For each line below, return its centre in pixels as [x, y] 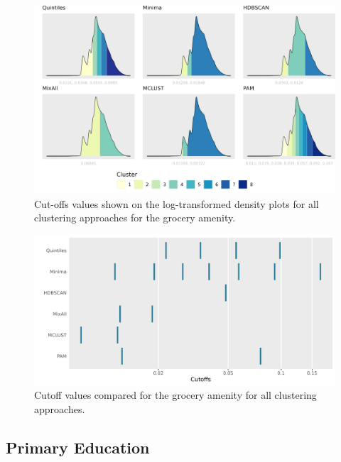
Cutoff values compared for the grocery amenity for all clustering [175, 395]
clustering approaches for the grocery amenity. [135, 218]
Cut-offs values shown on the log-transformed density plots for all [177, 203]
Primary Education [78, 447]
